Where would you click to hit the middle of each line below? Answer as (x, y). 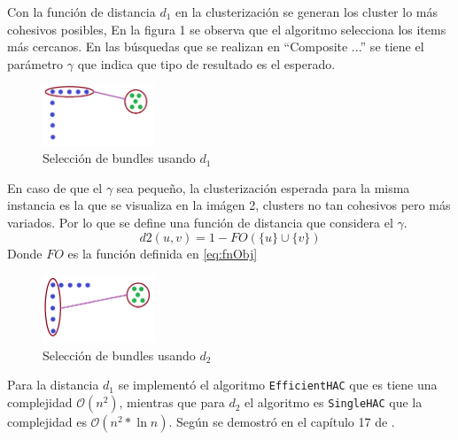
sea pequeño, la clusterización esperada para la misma (263, 187)
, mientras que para (172, 402)
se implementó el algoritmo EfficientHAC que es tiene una (278, 385)
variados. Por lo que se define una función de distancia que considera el (200, 223)
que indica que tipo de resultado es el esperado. (206, 63)
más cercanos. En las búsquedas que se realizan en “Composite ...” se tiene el (216, 46)
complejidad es (47, 422)
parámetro (35, 63)
